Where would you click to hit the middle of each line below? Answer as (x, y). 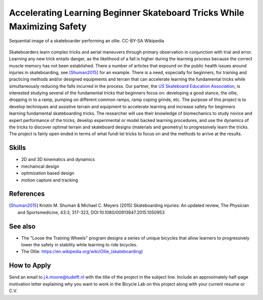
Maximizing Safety (48, 26)
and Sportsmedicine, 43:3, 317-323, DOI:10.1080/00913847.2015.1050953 (91, 212)
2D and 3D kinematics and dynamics (58, 160)
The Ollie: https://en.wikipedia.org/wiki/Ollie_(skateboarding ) (82, 252)
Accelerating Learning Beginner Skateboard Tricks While (127, 13)
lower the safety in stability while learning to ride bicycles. (79, 245)
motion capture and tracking (50, 180)
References (27, 194)
